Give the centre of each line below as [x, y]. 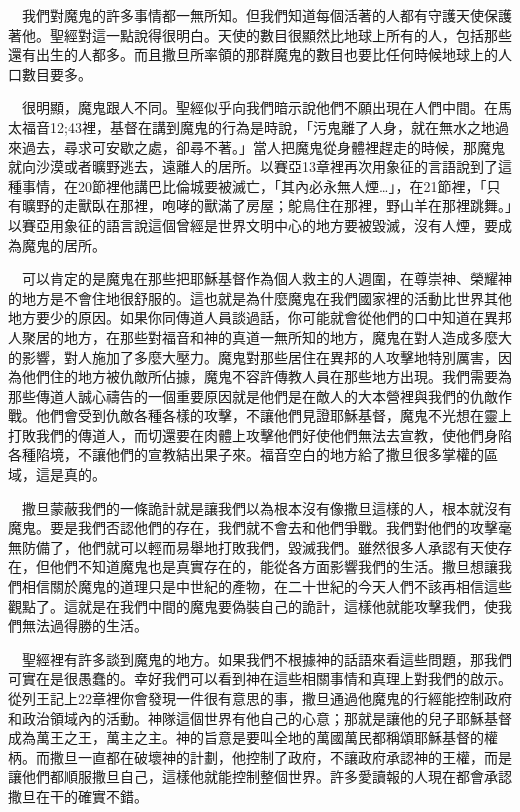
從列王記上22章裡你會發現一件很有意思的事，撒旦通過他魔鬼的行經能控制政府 [260, 698]
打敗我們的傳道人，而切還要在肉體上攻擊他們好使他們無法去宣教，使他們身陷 [260, 434]
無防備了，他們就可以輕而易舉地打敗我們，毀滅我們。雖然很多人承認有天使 [253, 546]
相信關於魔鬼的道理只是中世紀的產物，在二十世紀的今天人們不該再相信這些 [266, 586]
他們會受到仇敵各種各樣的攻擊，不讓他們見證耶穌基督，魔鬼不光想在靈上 [273, 415]
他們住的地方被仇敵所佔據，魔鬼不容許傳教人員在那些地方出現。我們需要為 [266, 376]
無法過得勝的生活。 [84, 625]
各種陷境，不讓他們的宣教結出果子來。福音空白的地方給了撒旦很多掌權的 [246, 454]
